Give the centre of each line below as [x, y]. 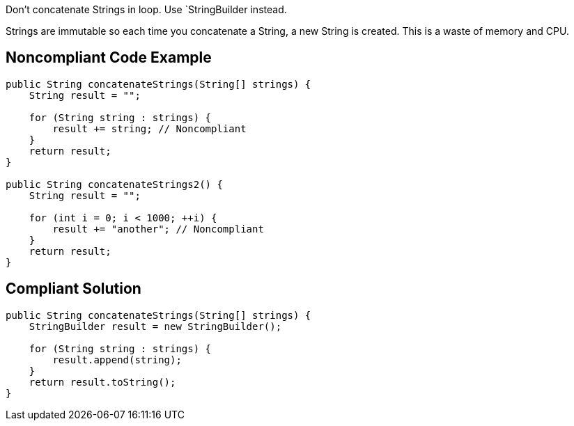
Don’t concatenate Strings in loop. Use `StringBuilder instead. [146, 9]
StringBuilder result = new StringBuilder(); [155, 326]
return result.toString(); [102, 382]
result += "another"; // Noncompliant [158, 229]
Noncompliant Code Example [109, 58]
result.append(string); [117, 360]
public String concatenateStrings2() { [114, 184]
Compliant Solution [73, 289]
